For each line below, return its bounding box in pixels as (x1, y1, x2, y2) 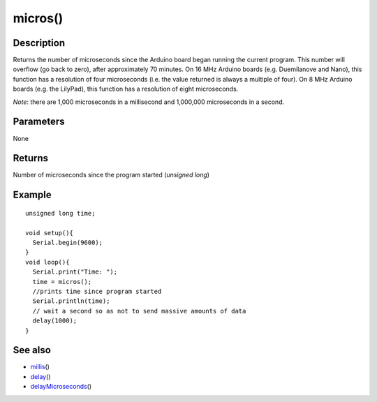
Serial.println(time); (32, 297, 110, 305)
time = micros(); (32, 278, 92, 285)
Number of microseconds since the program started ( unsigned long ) (13, 171, 209, 179)
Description (13, 37, 66, 49)
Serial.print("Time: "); (32, 268, 118, 276)
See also (13, 344, 52, 356)
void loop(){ (25, 258, 70, 266)
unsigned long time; (25, 209, 96, 217)
